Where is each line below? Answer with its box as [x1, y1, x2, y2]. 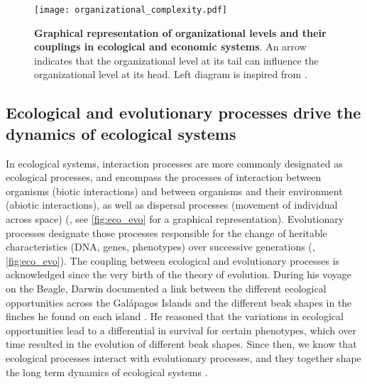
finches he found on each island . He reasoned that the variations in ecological [6, 309, 344, 324]
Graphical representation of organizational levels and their [34, 25, 327, 40]
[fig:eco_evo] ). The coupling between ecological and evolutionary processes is [6, 253, 340, 268]
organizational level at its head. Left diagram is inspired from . [34, 67, 307, 82]
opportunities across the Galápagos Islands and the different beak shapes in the [6, 295, 352, 309]
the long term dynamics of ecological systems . [6, 364, 208, 379]
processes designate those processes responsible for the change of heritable [6, 225, 327, 240]
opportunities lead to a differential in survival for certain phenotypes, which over [6, 322, 357, 337]
